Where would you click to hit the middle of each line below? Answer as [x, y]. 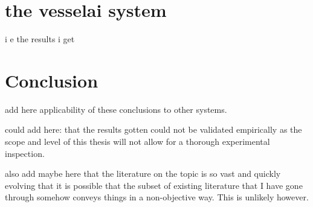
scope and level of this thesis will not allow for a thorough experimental [137, 142]
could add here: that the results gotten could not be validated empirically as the [153, 129]
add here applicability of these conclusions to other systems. [116, 109]
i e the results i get [40, 39]
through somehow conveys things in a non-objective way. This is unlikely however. [157, 197]
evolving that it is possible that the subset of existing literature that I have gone [154, 185]
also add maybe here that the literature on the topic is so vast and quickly [143, 174]
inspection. [25, 153]
